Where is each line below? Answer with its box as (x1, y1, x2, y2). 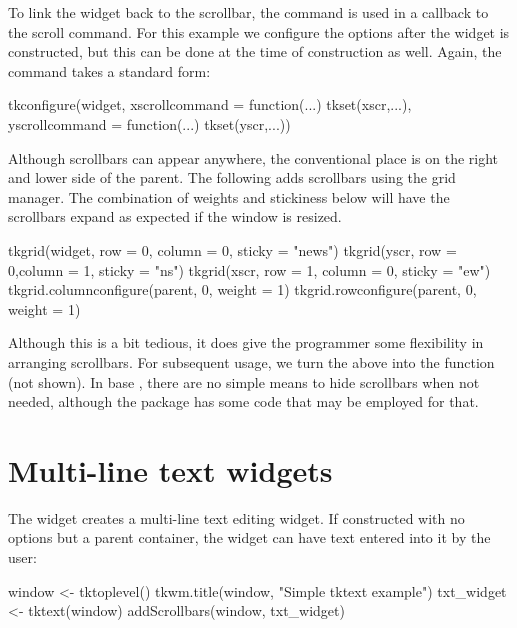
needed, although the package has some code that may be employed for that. (8, 391, 479, 412)
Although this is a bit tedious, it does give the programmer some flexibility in (8, 332, 484, 353)
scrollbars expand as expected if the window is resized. (8, 206, 342, 227)
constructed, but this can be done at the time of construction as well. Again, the (8, 41, 502, 62)
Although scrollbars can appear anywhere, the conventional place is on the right (8, 147, 499, 168)
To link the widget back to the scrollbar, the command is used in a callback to (8, 2, 489, 22)
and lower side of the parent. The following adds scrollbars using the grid (8, 167, 456, 188)
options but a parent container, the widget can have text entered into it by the (8, 527, 491, 548)
